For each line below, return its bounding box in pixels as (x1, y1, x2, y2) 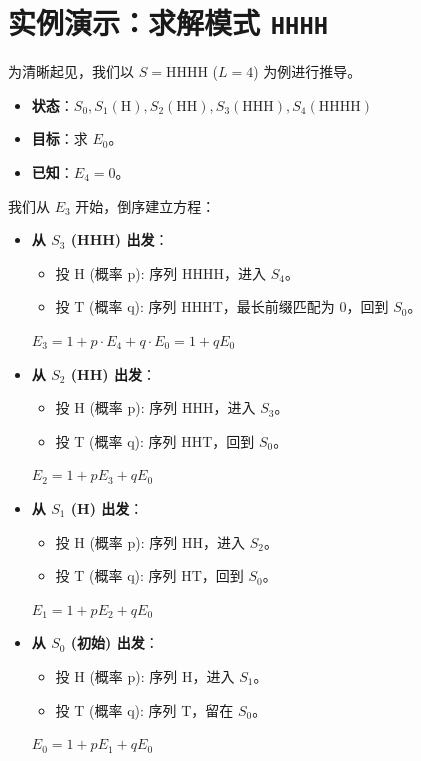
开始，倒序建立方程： (75, 195, 216, 216)
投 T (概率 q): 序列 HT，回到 (55, 565, 244, 586)
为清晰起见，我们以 (8, 61, 134, 82)
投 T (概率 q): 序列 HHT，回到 (55, 430, 255, 451)
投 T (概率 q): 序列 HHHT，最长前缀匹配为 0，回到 (55, 296, 389, 317)
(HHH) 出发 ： (70, 229, 169, 250)
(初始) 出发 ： (70, 632, 159, 653)
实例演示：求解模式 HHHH (8, 2, 329, 43)
